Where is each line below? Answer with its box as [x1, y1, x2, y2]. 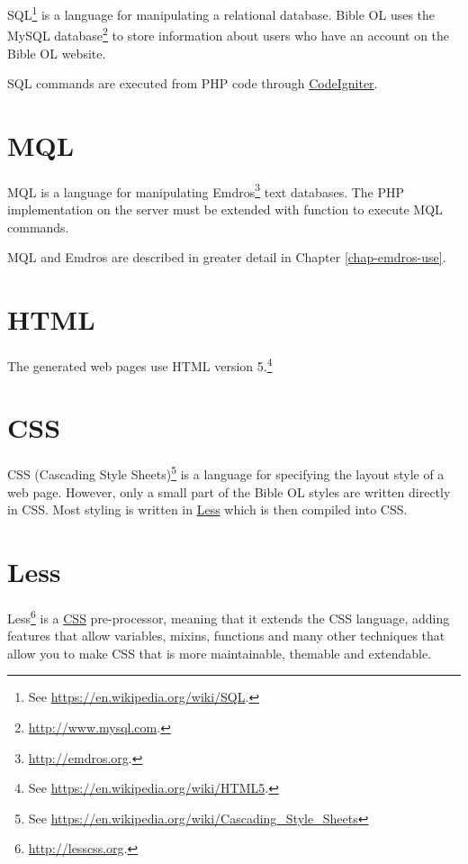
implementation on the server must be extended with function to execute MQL [7, 200, 443, 219]
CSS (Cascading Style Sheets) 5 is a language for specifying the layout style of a [7, 462, 445, 483]
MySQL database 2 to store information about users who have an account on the [7, 23, 450, 44]
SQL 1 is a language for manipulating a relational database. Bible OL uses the [7, 3, 436, 23]
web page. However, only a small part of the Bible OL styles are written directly [7, 482, 451, 501]
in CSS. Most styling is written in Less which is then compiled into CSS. [7, 500, 408, 519]
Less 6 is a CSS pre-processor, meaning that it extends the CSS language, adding [7, 605, 450, 627]
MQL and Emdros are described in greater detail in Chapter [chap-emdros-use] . [7, 248, 446, 267]
